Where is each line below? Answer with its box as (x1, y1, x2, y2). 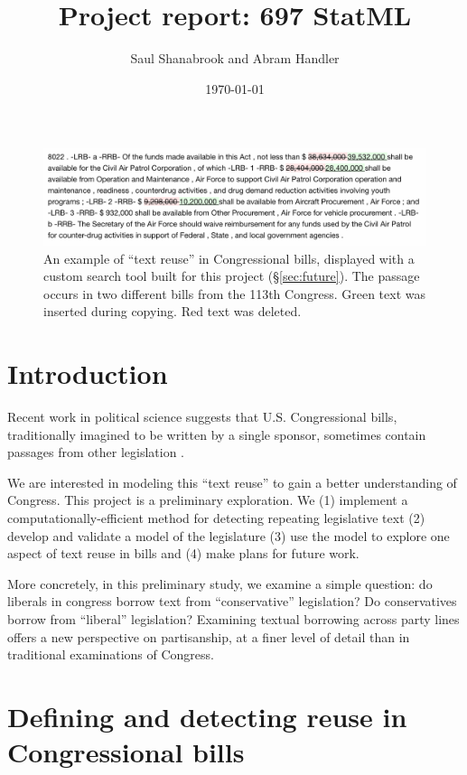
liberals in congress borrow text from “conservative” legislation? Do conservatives (7, 592, 457, 611)
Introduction (7, 355, 168, 392)
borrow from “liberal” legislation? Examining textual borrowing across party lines (7, 610, 460, 628)
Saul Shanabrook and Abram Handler (130, 49, 340, 68)
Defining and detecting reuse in (7, 697, 407, 734)
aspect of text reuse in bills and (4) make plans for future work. (7, 544, 360, 563)
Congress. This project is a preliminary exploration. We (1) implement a (7, 490, 408, 509)
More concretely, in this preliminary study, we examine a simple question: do (7, 574, 433, 593)
